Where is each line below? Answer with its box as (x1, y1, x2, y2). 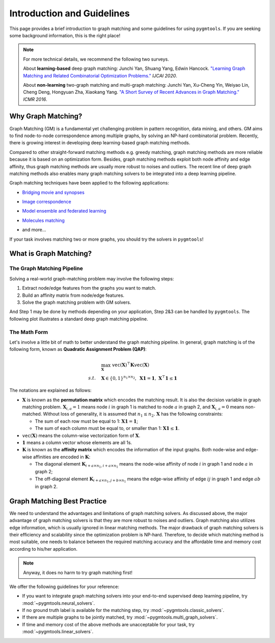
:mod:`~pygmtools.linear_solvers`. (22, 629, 94, 635)
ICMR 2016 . (23, 96, 48, 102)
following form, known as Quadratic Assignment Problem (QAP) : (9, 346, 147, 352)
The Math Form (9, 328, 48, 336)
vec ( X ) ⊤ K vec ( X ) (112, 361, 150, 368)
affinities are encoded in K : (33, 454, 91, 460)
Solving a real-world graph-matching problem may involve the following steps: (9, 275, 174, 281)
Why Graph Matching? (9, 112, 82, 121)
